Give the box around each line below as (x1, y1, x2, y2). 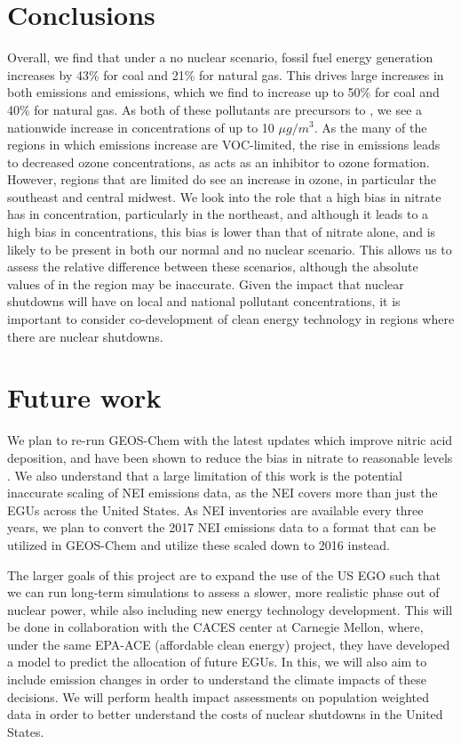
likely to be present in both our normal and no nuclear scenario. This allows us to (7, 239, 452, 258)
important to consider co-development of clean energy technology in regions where (7, 310, 455, 328)
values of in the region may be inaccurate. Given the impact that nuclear (7, 274, 404, 293)
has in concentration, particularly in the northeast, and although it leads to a (7, 205, 429, 223)
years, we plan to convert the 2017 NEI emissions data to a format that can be (7, 518, 436, 537)
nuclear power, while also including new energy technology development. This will (7, 600, 453, 619)
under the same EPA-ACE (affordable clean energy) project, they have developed (7, 635, 450, 653)
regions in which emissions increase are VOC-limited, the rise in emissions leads (7, 135, 441, 154)
